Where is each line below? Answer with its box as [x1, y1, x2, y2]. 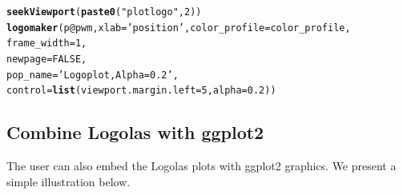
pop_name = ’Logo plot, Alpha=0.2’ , [6, 69, 179, 81]
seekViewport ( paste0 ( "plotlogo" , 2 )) [6, 6, 202, 18]
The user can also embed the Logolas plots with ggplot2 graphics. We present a [6, 157, 397, 174]
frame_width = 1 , [6, 38, 87, 50]
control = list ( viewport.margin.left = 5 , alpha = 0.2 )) [6, 85, 276, 97]
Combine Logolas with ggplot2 [6, 120, 264, 145]
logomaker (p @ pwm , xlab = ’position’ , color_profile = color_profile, [6, 22, 351, 34]
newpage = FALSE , [6, 53, 87, 65]
